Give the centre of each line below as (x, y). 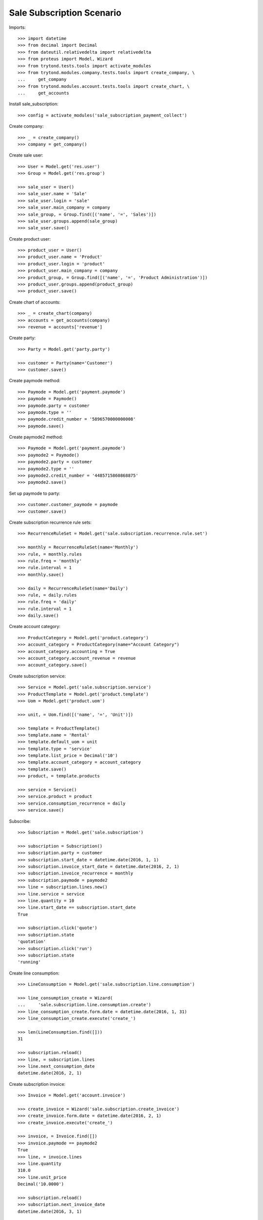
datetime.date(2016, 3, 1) (50, 1211)
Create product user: (30, 239)
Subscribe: (20, 821)
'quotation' (32, 942)
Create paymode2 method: (36, 437)
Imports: (18, 27)
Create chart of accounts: (35, 302)
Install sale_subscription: (34, 104)
